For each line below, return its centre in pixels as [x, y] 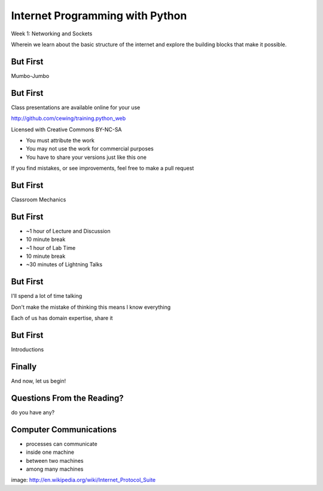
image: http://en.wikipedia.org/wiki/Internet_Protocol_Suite [83, 480]
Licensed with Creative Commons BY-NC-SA [66, 129]
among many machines [55, 469]
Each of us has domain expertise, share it [62, 318]
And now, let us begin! [38, 381]
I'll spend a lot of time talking [47, 296]
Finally [24, 367]
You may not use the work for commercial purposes [90, 149]
